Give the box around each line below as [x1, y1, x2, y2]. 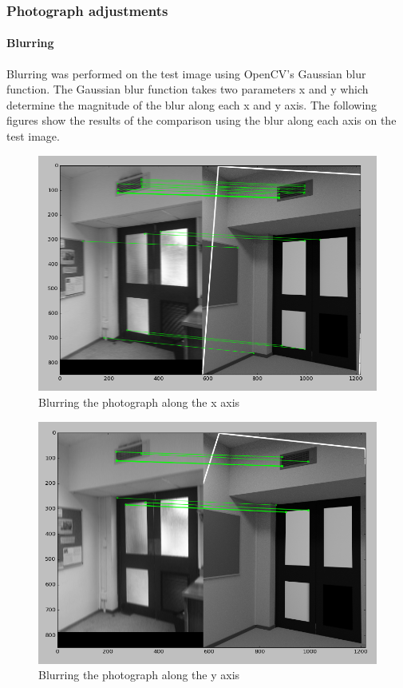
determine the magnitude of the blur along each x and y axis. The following [6, 96, 377, 113]
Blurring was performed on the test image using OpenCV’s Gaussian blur [6, 65, 366, 82]
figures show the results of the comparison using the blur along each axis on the [6, 112, 397, 129]
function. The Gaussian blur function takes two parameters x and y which [6, 81, 369, 97]
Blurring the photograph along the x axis [38, 393, 240, 410]
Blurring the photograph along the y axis [38, 666, 240, 683]
